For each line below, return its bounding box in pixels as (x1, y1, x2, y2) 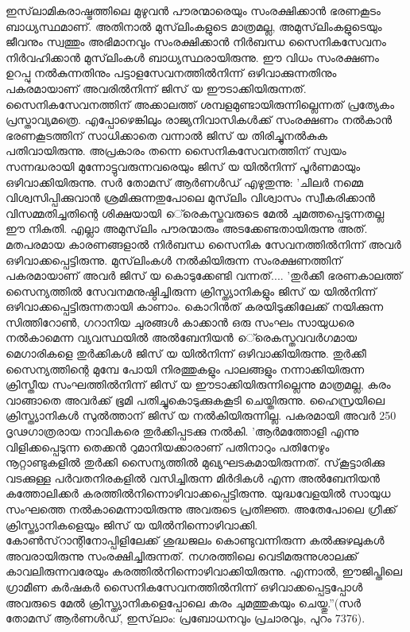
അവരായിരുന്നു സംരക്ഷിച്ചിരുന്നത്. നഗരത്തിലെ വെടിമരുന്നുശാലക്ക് (6, 547, 358, 564)
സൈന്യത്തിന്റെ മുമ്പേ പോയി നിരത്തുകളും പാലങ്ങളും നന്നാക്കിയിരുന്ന (6, 360, 365, 377)
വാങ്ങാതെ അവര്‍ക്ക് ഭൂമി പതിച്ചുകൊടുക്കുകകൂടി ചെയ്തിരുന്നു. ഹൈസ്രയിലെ (6, 391, 385, 408)
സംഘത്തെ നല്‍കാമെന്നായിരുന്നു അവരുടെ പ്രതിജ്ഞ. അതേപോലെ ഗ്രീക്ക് (6, 501, 396, 517)
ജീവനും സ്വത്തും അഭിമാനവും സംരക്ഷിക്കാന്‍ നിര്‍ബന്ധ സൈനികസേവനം (6, 33, 386, 50)
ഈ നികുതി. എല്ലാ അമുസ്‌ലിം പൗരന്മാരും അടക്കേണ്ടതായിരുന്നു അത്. (6, 220, 368, 237)
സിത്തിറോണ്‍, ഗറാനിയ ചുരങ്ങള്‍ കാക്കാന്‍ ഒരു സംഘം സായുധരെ (6, 313, 354, 330)
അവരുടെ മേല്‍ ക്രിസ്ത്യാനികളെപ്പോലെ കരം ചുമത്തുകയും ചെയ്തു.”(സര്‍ (6, 594, 362, 611)
